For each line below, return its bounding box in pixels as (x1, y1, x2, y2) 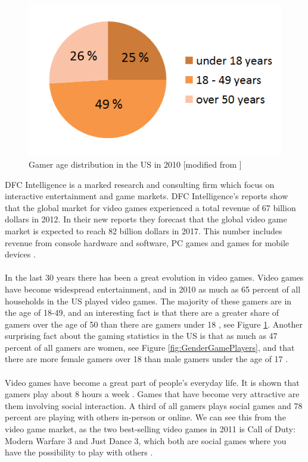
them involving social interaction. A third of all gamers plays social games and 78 (5, 399, 303, 411)
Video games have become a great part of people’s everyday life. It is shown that (5, 376, 300, 388)
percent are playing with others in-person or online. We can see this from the (5, 411, 286, 423)
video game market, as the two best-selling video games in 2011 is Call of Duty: (5, 423, 295, 435)
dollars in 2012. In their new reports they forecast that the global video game (5, 213, 287, 225)
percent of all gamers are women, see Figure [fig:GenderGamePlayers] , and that (5, 341, 295, 353)
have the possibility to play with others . (5, 446, 153, 458)
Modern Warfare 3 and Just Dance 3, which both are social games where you (5, 434, 287, 447)
